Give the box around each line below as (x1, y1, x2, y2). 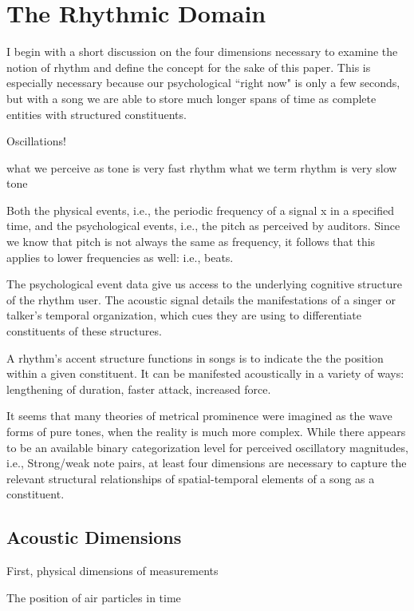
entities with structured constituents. (6, 105, 187, 122)
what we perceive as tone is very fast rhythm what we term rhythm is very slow (6, 159, 397, 176)
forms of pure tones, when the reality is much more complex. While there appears (6, 423, 406, 439)
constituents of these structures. (6, 323, 162, 339)
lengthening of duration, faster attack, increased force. (6, 380, 271, 397)
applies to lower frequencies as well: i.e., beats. (6, 248, 234, 265)
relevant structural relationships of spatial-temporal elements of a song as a (6, 470, 375, 486)
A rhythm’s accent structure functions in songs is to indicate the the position (6, 349, 384, 366)
